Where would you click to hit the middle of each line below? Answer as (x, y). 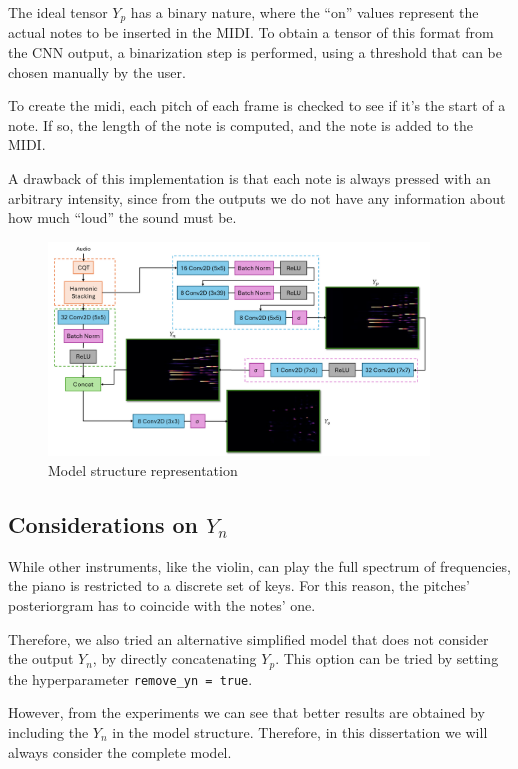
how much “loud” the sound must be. (122, 217)
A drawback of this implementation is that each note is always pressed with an (249, 178)
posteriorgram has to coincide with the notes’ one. (162, 605)
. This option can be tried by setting (387, 658)
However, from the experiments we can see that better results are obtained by (246, 712)
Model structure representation (143, 470)
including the (48, 731)
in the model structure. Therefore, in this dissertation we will (300, 731)
